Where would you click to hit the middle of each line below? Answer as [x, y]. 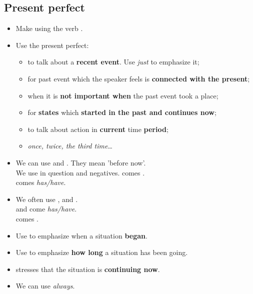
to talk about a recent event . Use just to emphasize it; [113, 62]
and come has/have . [46, 209]
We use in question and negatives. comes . [80, 172]
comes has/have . [41, 182]
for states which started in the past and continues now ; [122, 112]
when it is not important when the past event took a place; [123, 95]
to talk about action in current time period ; [98, 129]
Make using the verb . [49, 28]
